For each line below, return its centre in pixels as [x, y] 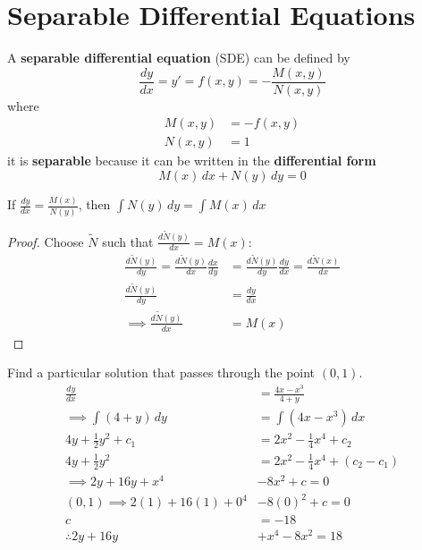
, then [94, 204]
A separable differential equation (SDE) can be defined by [179, 58]
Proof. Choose [46, 241]
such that [128, 241]
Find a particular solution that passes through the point [161, 372]
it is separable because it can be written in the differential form [192, 161]
